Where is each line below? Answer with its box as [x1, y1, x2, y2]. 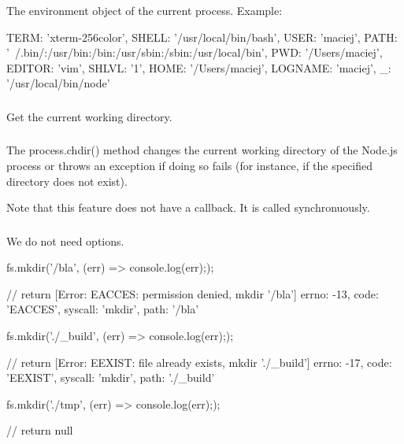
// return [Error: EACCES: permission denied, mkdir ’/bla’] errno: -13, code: [6, 285, 379, 302]
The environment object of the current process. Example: [6, 2, 283, 18]
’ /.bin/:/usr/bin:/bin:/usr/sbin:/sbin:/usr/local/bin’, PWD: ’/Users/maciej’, [6, 44, 383, 61]
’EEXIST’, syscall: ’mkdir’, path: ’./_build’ [6, 369, 215, 386]
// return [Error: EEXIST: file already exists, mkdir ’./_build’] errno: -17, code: [6, 353, 392, 370]
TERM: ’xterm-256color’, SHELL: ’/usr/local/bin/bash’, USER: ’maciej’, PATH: [6, 28, 398, 45]
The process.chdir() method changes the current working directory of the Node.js [6, 142, 398, 158]
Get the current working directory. [6, 108, 172, 124]
